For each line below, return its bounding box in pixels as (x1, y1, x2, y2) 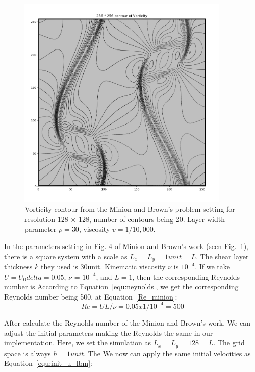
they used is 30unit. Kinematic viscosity (41, 261, 166, 272)
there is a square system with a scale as (4, 251, 127, 261)
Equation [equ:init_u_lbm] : (4, 358, 92, 368)
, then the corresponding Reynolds (132, 271, 240, 282)
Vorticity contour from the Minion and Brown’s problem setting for (24, 204, 235, 214)
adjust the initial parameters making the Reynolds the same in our (4, 327, 213, 338)
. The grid (213, 337, 245, 348)
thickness (4, 261, 33, 272)
